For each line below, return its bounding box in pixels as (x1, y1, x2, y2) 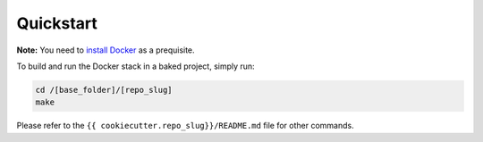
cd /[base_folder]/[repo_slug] (35, 85, 174, 95)
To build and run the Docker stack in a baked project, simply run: (16, 61, 255, 71)
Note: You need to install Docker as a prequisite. (16, 45, 196, 55)
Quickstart (16, 13, 98, 33)
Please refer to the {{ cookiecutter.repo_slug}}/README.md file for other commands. (16, 121, 354, 131)
